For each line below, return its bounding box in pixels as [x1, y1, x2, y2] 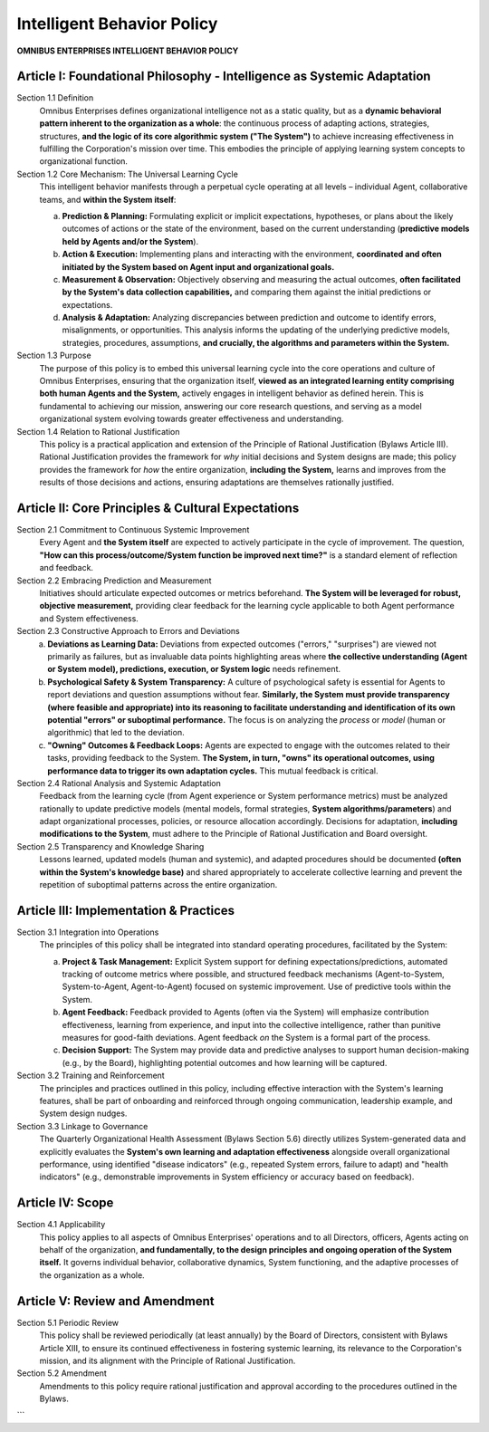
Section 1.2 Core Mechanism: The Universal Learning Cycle [16, 168, 239, 179]
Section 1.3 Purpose [16, 350, 91, 361]
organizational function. [39, 156, 129, 167]
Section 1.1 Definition [16, 92, 94, 103]
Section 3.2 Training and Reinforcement [16, 1070, 165, 1081]
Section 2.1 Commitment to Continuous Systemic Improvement [16, 524, 250, 535]
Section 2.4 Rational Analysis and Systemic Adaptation [16, 777, 222, 788]
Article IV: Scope [16, 1196, 114, 1211]
